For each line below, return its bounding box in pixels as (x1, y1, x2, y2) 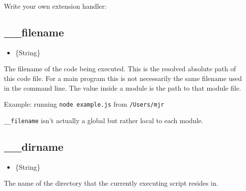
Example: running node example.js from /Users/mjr (4, 99, 164, 109)
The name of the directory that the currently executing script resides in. (4, 178, 218, 188)
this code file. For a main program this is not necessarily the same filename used (4, 73, 242, 83)
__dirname (4, 139, 63, 154)
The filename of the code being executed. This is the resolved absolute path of (4, 64, 236, 74)
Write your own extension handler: (4, 1, 107, 11)
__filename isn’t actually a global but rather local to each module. (4, 115, 203, 125)
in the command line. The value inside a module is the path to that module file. (4, 82, 241, 93)
